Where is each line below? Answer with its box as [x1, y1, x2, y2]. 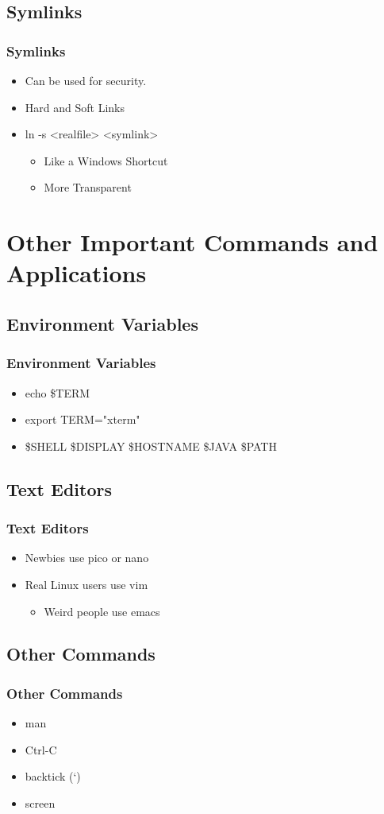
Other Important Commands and [6, 226, 378, 258]
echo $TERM [25, 384, 90, 401]
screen [25, 794, 56, 811]
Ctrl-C [25, 741, 57, 758]
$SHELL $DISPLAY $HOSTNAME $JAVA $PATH [25, 437, 277, 454]
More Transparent [44, 179, 132, 196]
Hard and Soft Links [25, 99, 125, 115]
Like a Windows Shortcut [44, 152, 168, 169]
